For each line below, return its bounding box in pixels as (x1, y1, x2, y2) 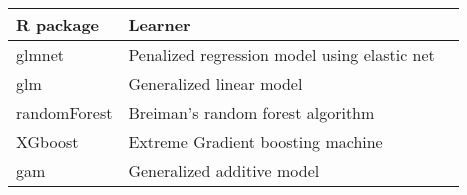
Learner (128, 13, 191, 36)
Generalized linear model (128, 72, 303, 95)
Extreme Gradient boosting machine (128, 130, 383, 153)
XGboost (16, 130, 79, 153)
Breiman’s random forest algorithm (128, 101, 375, 124)
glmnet (16, 43, 65, 66)
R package (16, 13, 100, 36)
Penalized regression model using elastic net (128, 43, 435, 66)
